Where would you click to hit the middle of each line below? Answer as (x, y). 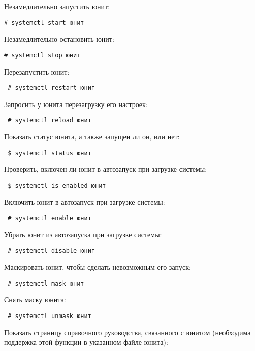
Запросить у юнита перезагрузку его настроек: (76, 104)
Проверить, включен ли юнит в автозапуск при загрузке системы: (106, 169)
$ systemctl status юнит (50, 153)
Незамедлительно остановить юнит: (59, 39)
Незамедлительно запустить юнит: (57, 6)
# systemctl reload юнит (50, 120)
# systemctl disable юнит (51, 251)
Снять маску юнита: (35, 300)
